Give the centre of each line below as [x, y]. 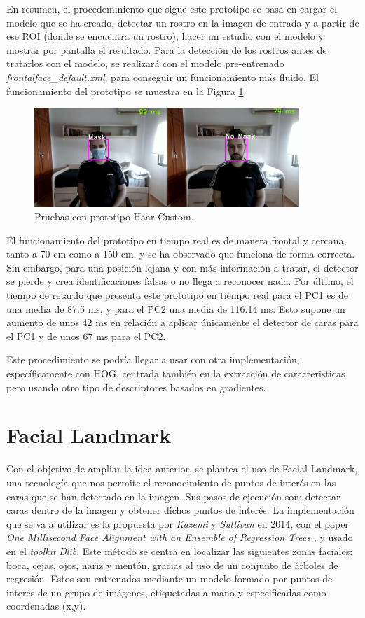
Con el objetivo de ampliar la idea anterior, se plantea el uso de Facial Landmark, [182, 469]
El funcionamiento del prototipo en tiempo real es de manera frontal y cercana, [177, 240]
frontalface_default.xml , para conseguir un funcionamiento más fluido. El [163, 77]
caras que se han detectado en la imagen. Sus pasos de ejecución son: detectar [173, 496]
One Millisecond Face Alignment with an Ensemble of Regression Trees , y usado [180, 537]
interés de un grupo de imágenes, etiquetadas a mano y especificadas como [166, 592]
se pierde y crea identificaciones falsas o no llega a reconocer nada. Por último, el [180, 281]
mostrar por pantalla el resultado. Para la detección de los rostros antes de [167, 49]
